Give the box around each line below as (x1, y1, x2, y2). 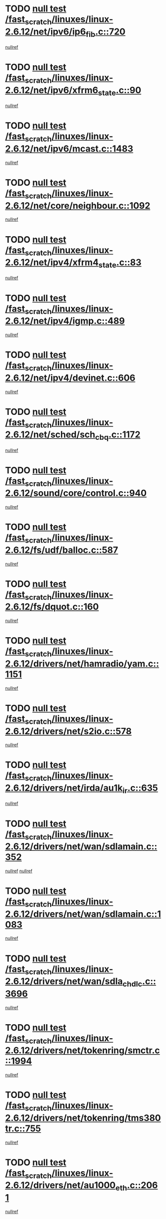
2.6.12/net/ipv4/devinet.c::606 (5, 372, 135, 384)
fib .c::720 (86, 26, 126, 39)
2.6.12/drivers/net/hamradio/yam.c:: (5, 658, 160, 669)
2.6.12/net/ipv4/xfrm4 (5, 257, 99, 268)
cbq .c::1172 (95, 429, 141, 442)
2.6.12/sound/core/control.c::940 (5, 488, 147, 499)
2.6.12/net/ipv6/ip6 (5, 26, 86, 37)
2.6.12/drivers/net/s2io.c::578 (5, 725, 132, 737)
